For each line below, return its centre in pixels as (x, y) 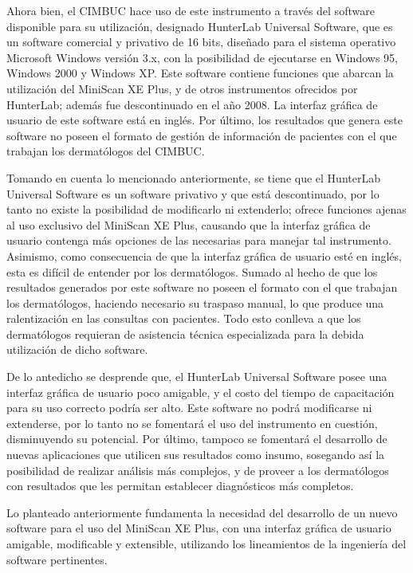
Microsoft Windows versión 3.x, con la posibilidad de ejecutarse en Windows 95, (202, 57)
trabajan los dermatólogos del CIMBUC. (106, 151)
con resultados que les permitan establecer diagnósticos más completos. (180, 486)
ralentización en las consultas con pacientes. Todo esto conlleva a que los (184, 318)
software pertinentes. (57, 559)
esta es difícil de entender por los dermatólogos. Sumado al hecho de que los (192, 271)
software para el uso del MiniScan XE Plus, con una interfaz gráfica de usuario (199, 528)
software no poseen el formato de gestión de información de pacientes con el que (202, 135)
